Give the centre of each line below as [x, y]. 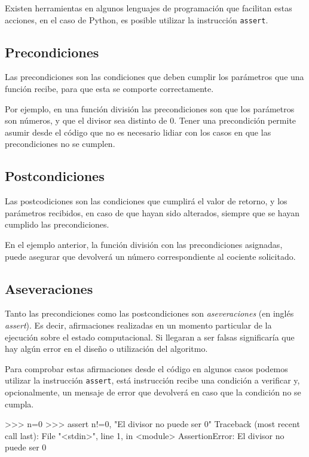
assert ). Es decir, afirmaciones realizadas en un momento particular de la [138, 325]
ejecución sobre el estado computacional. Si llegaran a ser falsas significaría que [150, 337]
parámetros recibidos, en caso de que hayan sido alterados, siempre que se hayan [152, 212]
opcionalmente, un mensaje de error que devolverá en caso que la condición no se [153, 392]
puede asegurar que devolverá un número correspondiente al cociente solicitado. [150, 256]
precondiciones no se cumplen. [60, 144]
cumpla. [19, 404]
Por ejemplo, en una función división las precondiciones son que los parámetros [150, 108]
